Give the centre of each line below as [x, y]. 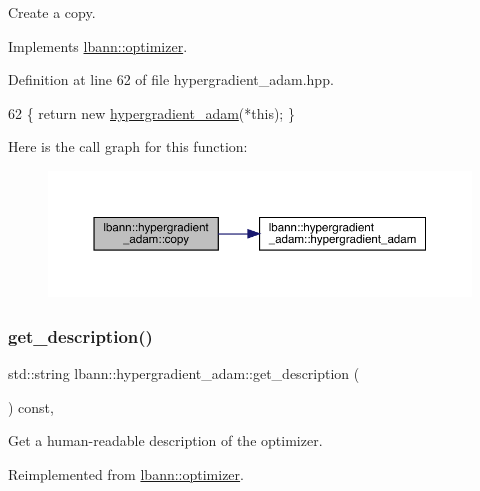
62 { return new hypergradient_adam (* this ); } [151, 112]
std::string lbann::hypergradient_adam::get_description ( [184, 373]
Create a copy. [52, 12]
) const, [31, 406]
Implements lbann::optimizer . [98, 45]
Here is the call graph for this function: [128, 146]
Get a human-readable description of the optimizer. [165, 440]
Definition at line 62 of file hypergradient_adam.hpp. [171, 79]
